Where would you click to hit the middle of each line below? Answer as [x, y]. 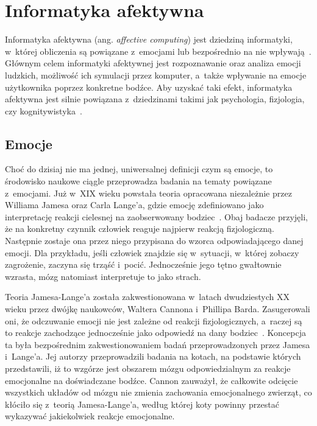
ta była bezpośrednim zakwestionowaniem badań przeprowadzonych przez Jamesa [158, 344]
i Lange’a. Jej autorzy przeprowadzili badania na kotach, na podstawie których [153, 356]
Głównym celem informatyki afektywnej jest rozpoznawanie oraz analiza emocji [153, 63]
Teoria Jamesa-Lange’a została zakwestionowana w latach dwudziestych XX [147, 297]
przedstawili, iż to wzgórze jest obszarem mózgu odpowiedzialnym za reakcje [148, 368]
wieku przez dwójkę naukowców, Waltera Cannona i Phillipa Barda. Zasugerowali [158, 309]
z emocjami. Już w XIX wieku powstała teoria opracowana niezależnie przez [148, 193]
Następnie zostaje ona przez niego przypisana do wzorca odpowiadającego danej [154, 241]
